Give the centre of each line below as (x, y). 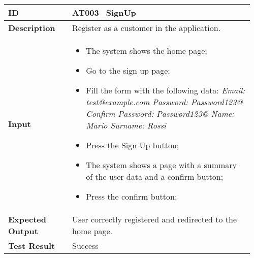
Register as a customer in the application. (146, 28)
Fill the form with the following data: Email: (166, 90)
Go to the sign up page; (128, 70)
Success (85, 246)
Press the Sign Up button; (133, 145)
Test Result (32, 246)
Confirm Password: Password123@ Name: (160, 114)
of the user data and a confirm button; (155, 176)
